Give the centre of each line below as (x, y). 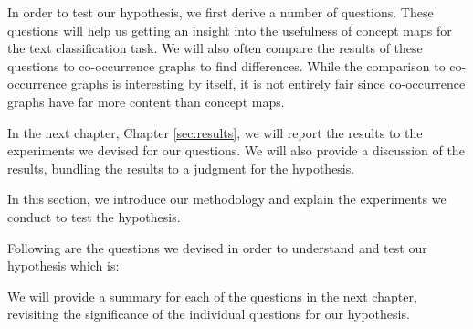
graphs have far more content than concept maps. (146, 101)
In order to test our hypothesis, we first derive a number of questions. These (221, 12)
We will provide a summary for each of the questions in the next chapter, (212, 296)
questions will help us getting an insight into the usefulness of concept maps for (230, 30)
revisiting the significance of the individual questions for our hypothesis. (209, 314)
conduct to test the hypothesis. (94, 216)
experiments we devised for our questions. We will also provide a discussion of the (236, 150)
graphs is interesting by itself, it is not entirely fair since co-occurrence (268, 84)
